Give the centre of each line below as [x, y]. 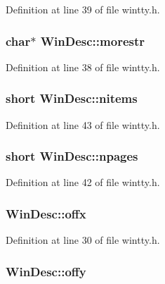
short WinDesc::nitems [72, 98]
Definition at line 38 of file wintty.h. [83, 67]
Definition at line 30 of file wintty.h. [83, 240]
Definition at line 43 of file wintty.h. [83, 124]
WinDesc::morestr [93, 41]
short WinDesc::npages [72, 156]
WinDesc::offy [46, 271]
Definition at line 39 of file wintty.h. [83, 9]
